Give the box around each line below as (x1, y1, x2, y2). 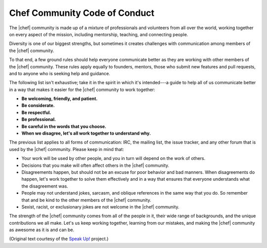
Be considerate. (21, 102, 55, 108)
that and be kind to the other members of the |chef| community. (21, 197, 152, 203)
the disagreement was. (21, 183, 69, 189)
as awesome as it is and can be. (9, 227, 74, 233)
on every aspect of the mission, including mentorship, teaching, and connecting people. (9, 31, 188, 37)
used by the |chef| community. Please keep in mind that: (9, 146, 124, 152)
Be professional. (21, 116, 56, 122)
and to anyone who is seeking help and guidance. (9, 70, 111, 76)
